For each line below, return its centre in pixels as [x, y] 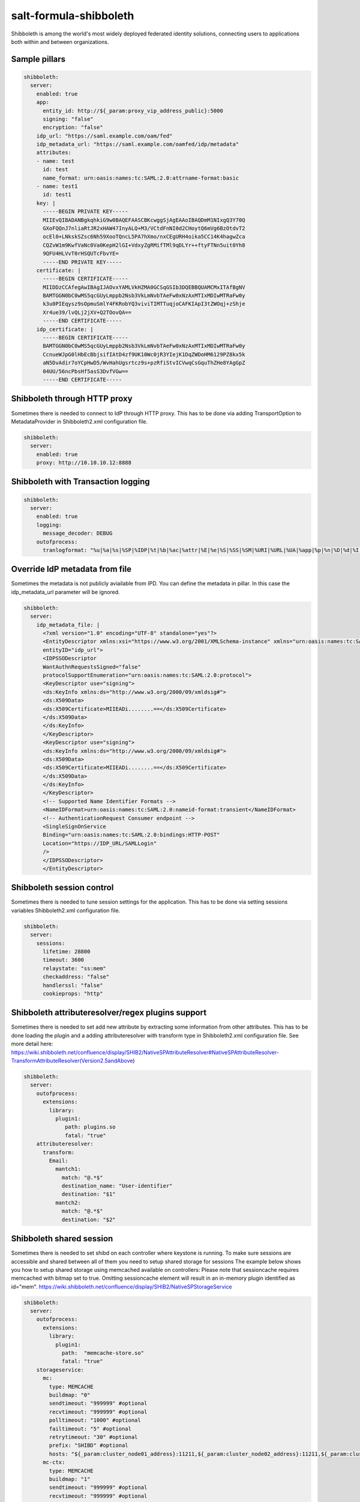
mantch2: [68, 1203]
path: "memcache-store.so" [103, 1353]
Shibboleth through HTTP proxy [72, 399]
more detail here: [32, 1044]
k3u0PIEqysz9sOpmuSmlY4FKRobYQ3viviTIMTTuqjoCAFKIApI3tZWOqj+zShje [144, 304]
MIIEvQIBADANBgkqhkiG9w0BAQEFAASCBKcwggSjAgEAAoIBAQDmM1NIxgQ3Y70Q [144, 220]
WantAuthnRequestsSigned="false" [92, 667]
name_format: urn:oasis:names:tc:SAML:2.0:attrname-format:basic [141, 178]
